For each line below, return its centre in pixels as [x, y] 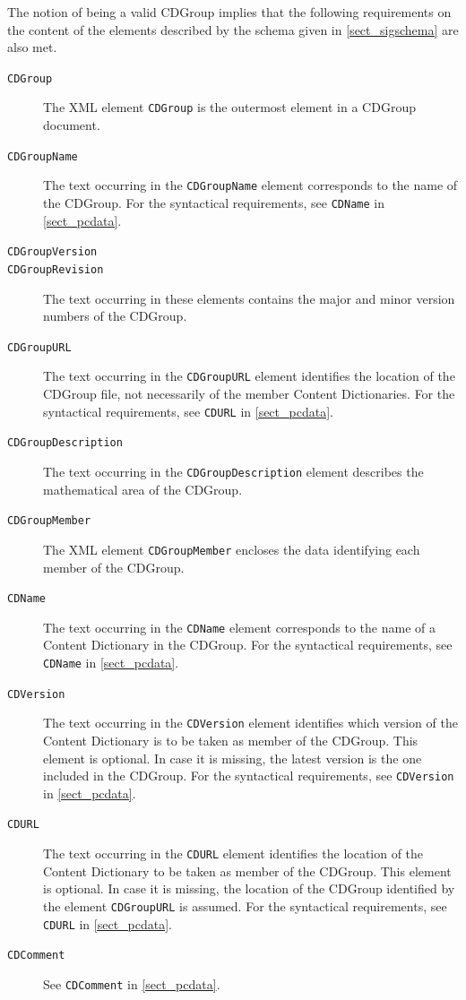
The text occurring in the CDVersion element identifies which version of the [250, 723]
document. [72, 125]
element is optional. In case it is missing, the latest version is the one [233, 758]
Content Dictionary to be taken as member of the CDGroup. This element [247, 871]
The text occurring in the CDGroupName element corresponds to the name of [250, 185]
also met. [32, 47]
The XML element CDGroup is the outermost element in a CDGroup [229, 107]
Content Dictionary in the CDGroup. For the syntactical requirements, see [248, 645]
